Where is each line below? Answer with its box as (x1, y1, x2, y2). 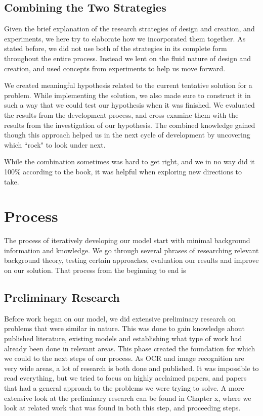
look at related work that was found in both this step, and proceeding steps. (4, 402, 241, 413)
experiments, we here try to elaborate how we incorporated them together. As (4, 33, 246, 43)
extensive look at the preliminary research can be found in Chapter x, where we (4, 392, 251, 403)
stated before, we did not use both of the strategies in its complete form (4, 43, 227, 54)
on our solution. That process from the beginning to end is (4, 265, 186, 275)
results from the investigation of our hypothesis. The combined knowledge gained (4, 119, 255, 130)
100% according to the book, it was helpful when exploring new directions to (4, 166, 242, 176)
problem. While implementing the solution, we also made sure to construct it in (4, 89, 251, 100)
